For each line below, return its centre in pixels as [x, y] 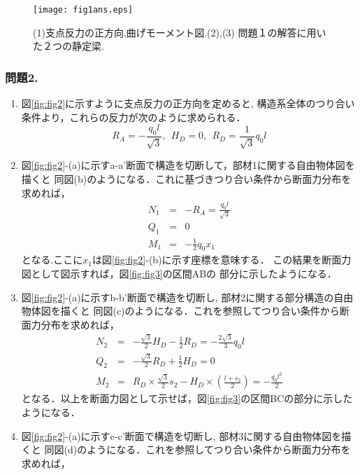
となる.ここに [52, 260]
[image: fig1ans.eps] [83, 10]
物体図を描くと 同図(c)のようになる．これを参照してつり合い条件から [180, 311]
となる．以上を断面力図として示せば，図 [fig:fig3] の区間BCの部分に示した [187, 398]
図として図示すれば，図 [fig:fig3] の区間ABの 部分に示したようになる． [179, 274]
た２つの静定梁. [69, 46]
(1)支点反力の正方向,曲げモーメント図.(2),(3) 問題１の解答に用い [180, 32]
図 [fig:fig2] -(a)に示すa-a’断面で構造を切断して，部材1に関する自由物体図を [188, 165]
